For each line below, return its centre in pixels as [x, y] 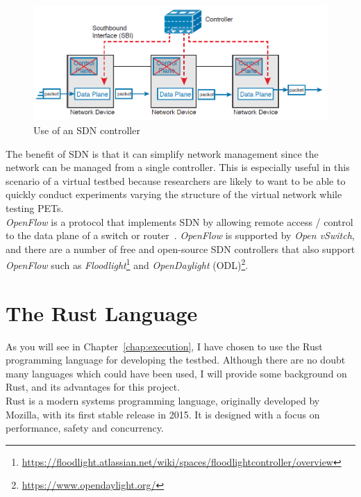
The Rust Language [102, 312]
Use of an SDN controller [87, 130]
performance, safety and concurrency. [85, 428]
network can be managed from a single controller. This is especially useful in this [178, 167]
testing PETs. [35, 207]
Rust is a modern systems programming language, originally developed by [163, 401]
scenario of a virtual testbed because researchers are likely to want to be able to [176, 180]
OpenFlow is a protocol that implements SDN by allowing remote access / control [179, 221]
